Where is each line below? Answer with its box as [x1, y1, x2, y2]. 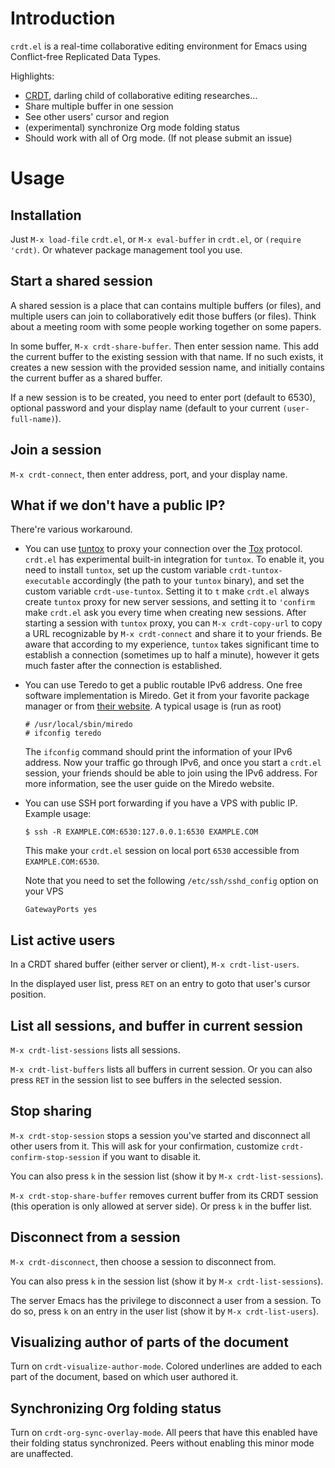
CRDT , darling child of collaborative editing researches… [24, 89, 258, 101]
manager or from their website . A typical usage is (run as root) [24, 700, 282, 712]
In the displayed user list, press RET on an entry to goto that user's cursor [10, 978, 311, 990]
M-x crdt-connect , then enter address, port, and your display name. [10, 468, 288, 480]
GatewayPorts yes [24, 905, 98, 915]
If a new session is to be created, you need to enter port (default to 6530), [10, 391, 316, 403]
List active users [10, 932, 116, 949]
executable [24, 577, 71, 587]
